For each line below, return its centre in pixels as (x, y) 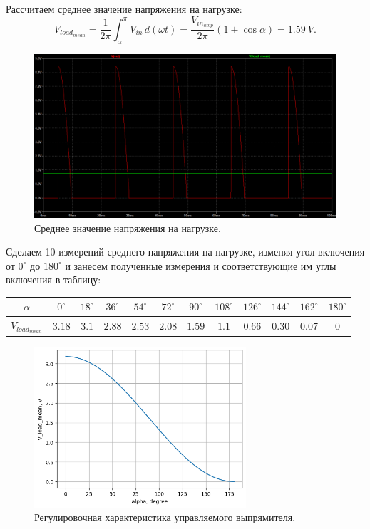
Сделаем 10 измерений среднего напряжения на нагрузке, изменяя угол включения (185, 252)
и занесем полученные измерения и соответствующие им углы (201, 265)
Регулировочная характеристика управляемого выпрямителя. (165, 517)
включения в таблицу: (53, 279)
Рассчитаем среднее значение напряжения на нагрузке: (124, 9)
